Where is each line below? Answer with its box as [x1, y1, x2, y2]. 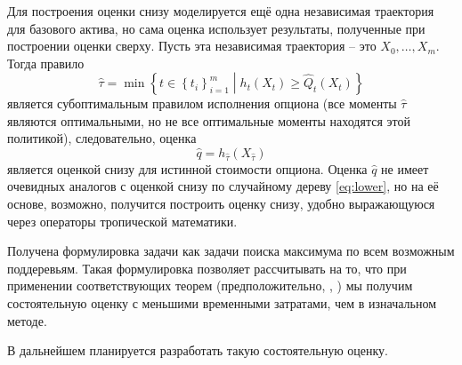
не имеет [381, 159, 429, 178]
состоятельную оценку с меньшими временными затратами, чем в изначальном [7, 294, 437, 313]
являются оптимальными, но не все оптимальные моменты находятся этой [7, 111, 410, 130]
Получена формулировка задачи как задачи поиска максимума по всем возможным [7, 242, 455, 260]
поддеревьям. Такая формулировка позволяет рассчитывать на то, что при [7, 258, 407, 277]
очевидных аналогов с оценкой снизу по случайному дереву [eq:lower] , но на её [7, 177, 439, 195]
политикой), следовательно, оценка [7, 129, 197, 147]
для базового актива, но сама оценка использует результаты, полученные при [7, 19, 426, 37]
